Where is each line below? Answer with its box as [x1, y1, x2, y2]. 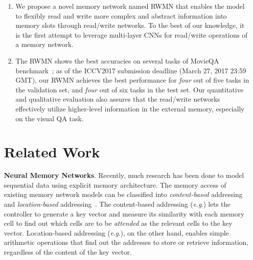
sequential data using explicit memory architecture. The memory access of [4, 179, 227, 190]
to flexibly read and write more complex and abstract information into [15, 10, 227, 21]
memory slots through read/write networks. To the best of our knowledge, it [15, 20, 245, 30]
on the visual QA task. [15, 113, 84, 123]
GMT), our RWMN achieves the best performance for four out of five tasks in [15, 75, 249, 85]
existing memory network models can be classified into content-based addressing [4, 189, 243, 199]
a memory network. [15, 39, 74, 49]
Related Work [4, 142, 100, 162]
